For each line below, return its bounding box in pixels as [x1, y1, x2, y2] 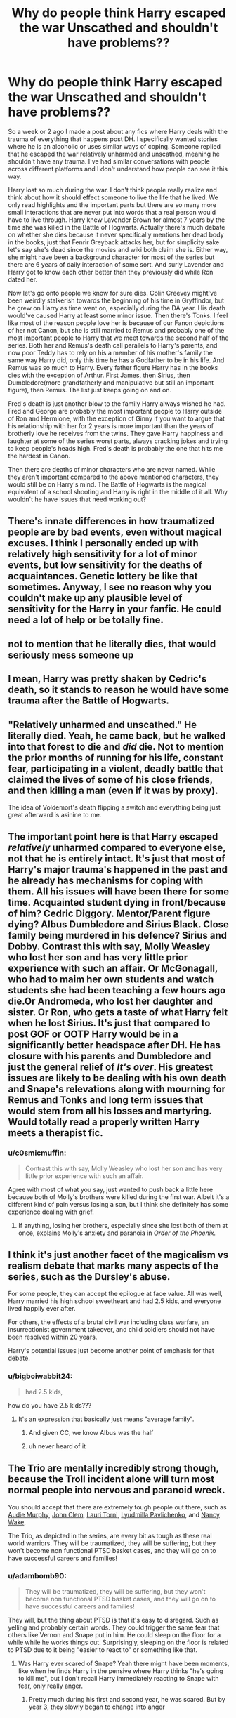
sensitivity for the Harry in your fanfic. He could [8, 603, 221, 615]
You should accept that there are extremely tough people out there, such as [8, 1502, 227, 1511]
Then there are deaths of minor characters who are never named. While [8, 465, 216, 473]
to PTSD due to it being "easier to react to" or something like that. [8, 1645, 197, 1654]
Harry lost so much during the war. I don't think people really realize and [8, 185, 217, 194]
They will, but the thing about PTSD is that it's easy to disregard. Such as [8, 1615, 219, 1624]
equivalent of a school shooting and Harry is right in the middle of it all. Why [8, 487, 228, 496]
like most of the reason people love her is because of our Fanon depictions [8, 318, 225, 327]
